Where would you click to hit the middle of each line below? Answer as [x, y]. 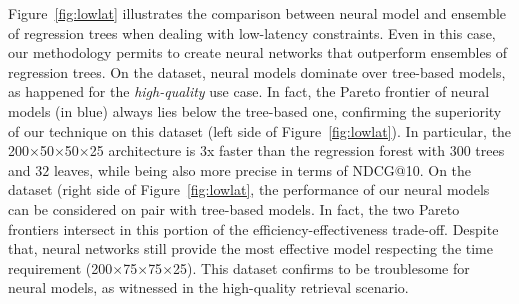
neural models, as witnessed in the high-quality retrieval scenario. [208, 287]
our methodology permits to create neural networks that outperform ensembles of [258, 52]
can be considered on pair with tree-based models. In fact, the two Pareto [234, 208]
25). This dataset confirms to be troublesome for [321, 267]
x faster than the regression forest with [325, 150]
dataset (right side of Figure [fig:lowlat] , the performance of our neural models [249, 189]
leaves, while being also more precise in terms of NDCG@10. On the [262, 169]
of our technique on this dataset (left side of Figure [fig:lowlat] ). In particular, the [260, 130]
